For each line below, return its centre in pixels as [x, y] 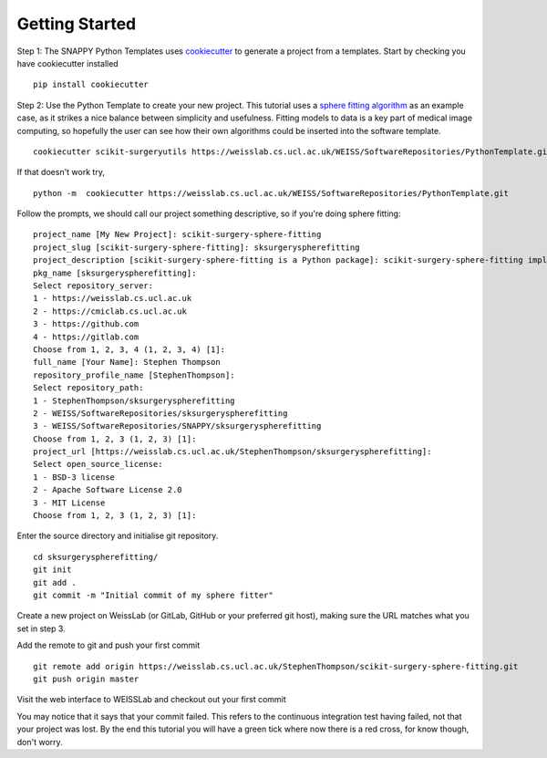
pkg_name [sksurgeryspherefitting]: [115, 273]
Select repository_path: [88, 388]
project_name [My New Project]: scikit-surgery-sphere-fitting [177, 234]
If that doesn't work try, [61, 172]
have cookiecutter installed [67, 63]
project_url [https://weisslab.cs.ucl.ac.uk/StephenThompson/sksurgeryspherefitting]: [232, 452]
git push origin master [86, 679]
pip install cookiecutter [91, 85]
